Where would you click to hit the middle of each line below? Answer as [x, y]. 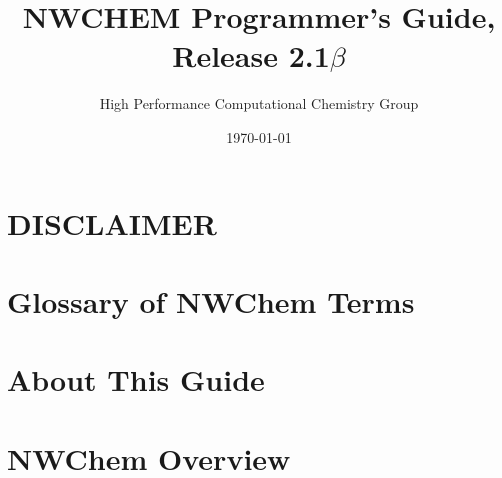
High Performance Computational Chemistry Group [259, 103]
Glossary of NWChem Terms [211, 300]
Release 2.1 [251, 55]
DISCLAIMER [112, 222]
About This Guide [136, 379]
